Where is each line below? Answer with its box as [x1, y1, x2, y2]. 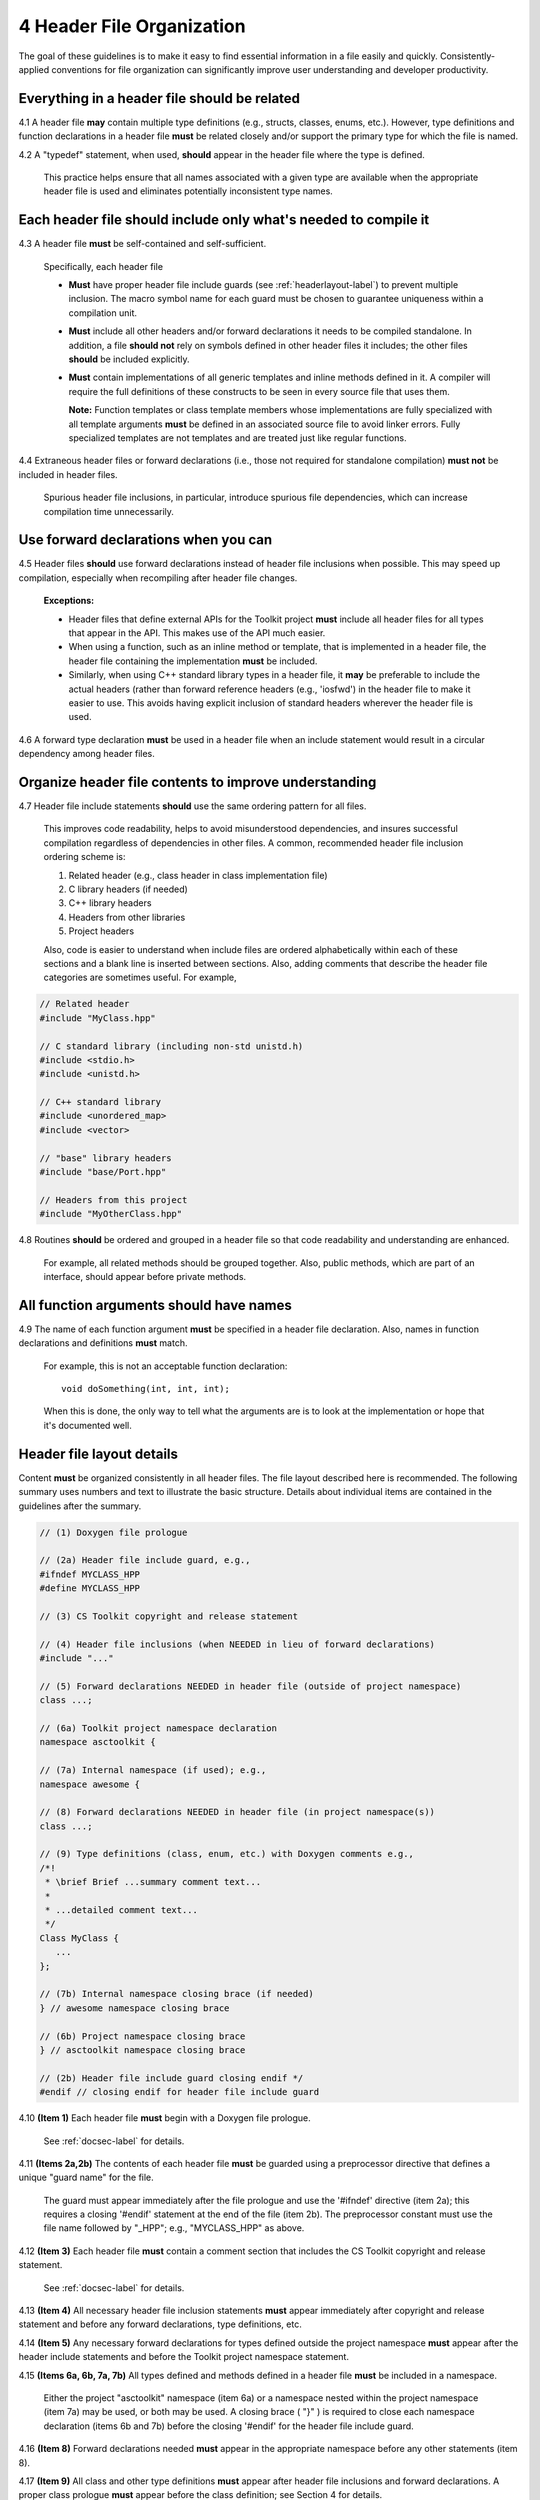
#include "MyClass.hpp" [39, 1012, 157, 1024]
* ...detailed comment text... [45, 1905, 199, 1916]
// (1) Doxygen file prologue [39, 1526, 188, 1538]
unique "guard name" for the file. [18, 2171, 154, 2184]
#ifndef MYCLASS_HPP [39, 1568, 140, 1580]
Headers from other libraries [68, 911, 186, 923]
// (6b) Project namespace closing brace [39, 2030, 246, 2042]
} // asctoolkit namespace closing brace [39, 2044, 246, 2055]
